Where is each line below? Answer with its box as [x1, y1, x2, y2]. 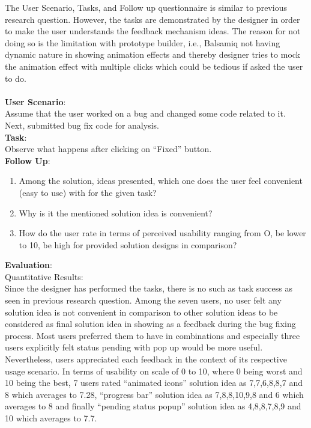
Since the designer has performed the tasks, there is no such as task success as [5, 282, 292, 295]
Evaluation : [5, 258, 52, 271]
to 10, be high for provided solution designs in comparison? [19, 238, 237, 251]
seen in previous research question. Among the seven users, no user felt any [5, 294, 282, 307]
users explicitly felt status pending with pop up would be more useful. [5, 341, 263, 353]
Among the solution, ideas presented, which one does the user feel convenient [19, 174, 303, 187]
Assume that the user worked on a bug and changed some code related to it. [5, 107, 286, 120]
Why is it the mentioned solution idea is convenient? [19, 206, 213, 219]
